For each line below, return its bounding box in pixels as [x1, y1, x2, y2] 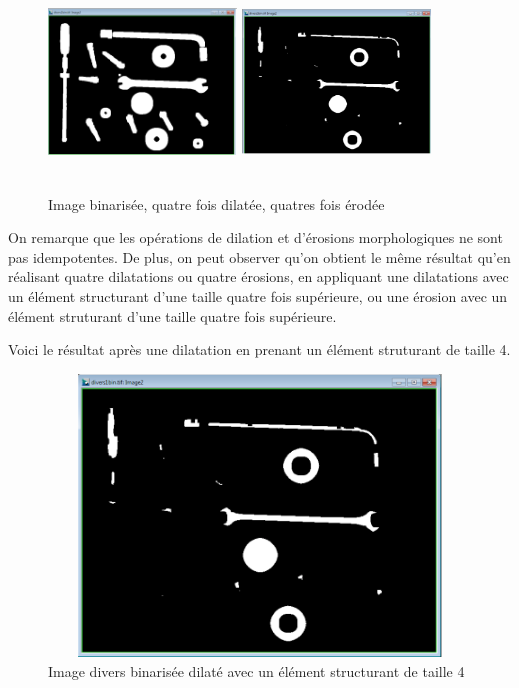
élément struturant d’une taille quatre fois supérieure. [8, 305, 337, 326]
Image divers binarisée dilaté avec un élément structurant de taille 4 [48, 660, 465, 681]
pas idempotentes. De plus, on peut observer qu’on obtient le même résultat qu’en [8, 246, 511, 267]
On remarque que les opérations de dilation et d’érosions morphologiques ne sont [8, 227, 503, 248]
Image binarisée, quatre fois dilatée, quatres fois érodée [48, 193, 385, 214]
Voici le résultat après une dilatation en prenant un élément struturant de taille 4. [8, 339, 511, 360]
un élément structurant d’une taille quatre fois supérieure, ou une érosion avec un [8, 285, 508, 306]
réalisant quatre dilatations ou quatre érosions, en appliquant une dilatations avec [8, 266, 509, 287]
